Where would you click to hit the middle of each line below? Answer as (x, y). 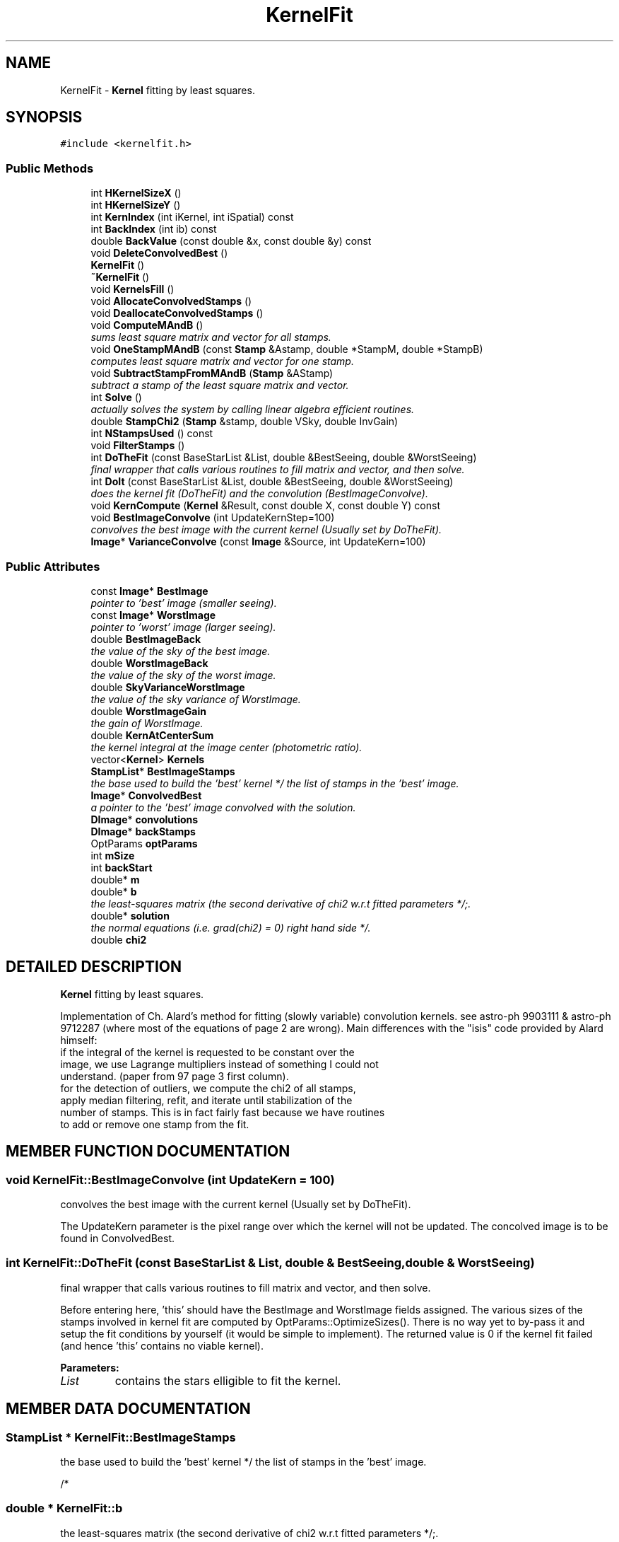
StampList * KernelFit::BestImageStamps (121, 1437)
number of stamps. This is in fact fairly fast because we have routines (223, 1112)
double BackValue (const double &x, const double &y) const (231, 241)
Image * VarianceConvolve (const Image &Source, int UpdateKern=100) (258, 542)
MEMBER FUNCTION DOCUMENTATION (148, 1152)
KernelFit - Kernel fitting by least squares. (158, 90)
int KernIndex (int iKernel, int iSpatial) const (192, 217)
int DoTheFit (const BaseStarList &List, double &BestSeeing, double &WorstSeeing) (284, 458)
